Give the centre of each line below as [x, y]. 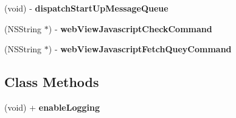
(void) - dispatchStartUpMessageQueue [86, 8]
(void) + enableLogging [52, 107]
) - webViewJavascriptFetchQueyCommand [140, 49]
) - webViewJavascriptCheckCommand [130, 28]
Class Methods [52, 82]
